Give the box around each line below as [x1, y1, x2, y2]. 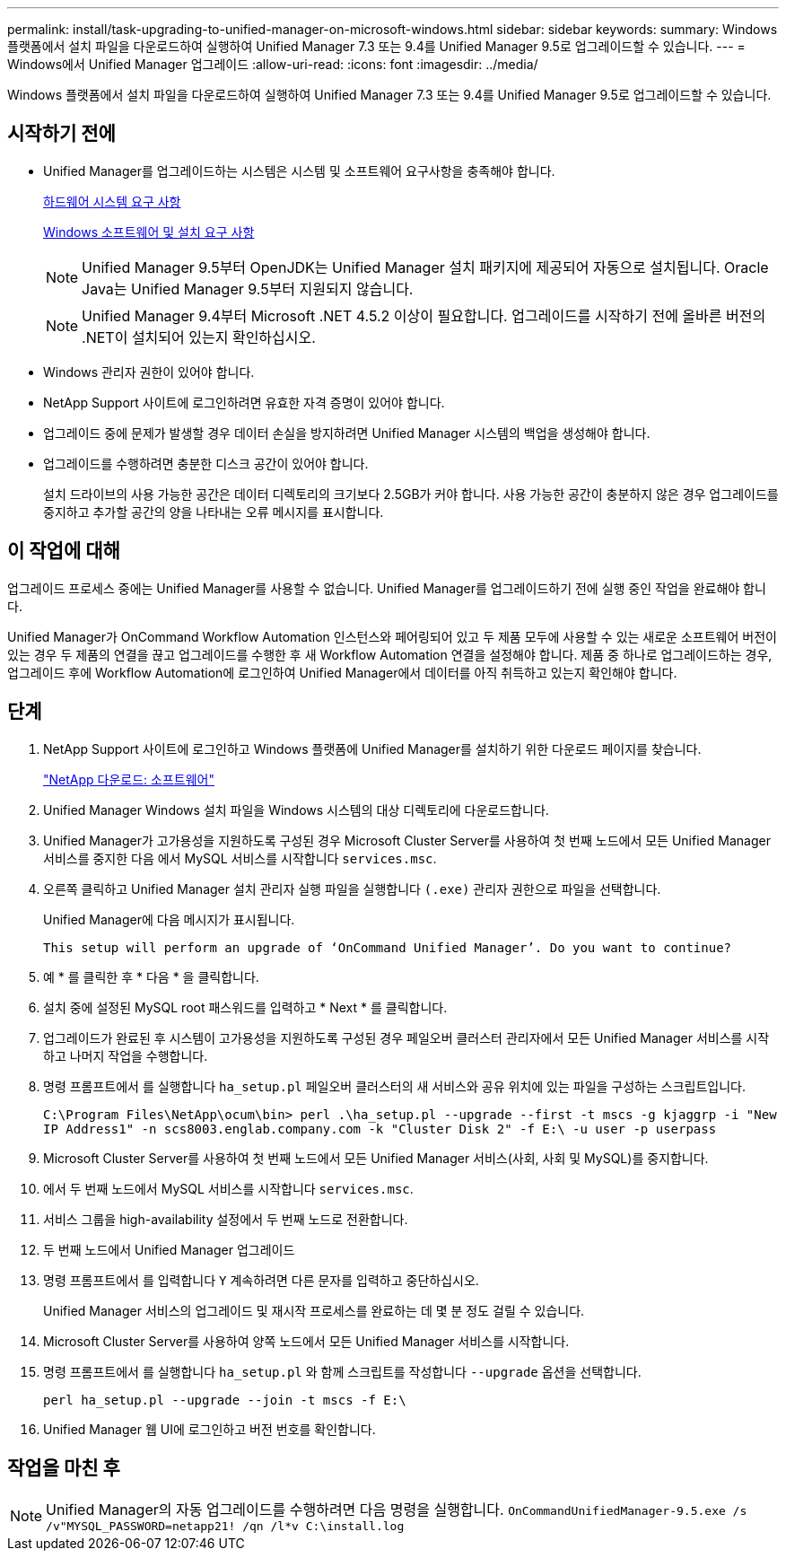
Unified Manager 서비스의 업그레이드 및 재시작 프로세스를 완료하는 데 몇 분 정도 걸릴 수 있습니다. [43, 1302, 585, 1318]
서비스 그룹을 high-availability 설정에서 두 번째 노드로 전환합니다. [43, 1211, 408, 1227]
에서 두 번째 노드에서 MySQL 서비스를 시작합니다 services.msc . [43, 1180, 414, 1196]
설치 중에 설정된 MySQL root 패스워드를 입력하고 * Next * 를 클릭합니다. [43, 999, 448, 1015]
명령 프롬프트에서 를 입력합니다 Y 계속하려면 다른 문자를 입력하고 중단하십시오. [43, 1272, 479, 1288]
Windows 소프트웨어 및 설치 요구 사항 [43, 223, 255, 240]
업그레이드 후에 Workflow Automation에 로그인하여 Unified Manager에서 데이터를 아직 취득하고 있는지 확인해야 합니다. [7, 664, 677, 680]
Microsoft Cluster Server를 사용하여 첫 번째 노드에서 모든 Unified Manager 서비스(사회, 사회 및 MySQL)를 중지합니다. [43, 1150, 709, 1166]
